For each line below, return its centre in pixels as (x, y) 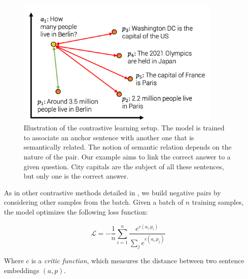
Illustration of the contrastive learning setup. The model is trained (124, 128)
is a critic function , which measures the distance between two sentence (138, 261)
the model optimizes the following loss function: (76, 212)
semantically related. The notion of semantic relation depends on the (128, 147)
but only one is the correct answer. (76, 176)
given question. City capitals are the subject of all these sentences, (124, 166)
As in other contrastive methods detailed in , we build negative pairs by (112, 192)
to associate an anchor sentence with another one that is (109, 137)
